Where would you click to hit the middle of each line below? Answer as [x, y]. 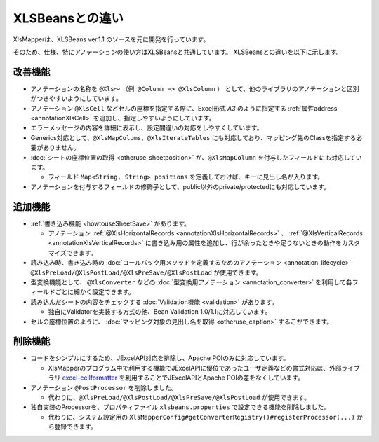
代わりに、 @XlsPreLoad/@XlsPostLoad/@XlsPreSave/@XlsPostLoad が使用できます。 [179, 398]
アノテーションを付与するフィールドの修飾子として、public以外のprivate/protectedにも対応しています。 [180, 186]
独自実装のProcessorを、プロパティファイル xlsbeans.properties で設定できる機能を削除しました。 [180, 407]
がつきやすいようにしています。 [76, 99]
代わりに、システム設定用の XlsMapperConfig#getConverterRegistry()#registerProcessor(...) [202, 417]
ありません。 [61, 148]
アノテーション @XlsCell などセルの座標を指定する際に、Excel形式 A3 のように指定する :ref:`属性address [184, 108]
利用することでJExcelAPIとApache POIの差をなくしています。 [215, 378]
